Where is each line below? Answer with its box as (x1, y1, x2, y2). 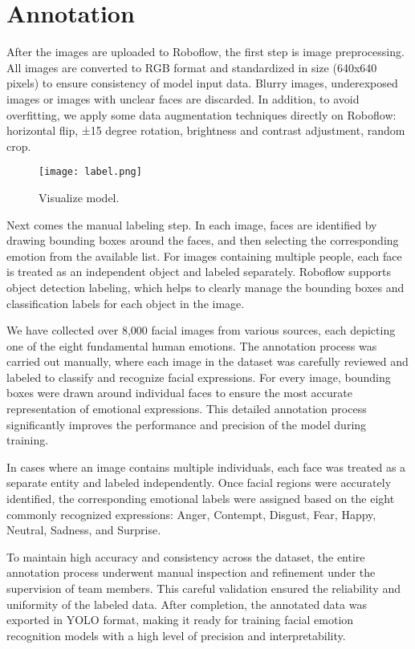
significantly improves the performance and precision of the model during (6, 416, 367, 432)
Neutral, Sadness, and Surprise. (6, 521, 161, 538)
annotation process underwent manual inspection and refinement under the (6, 564, 376, 581)
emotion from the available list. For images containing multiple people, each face (6, 247, 402, 264)
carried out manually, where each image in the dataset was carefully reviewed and (6, 353, 409, 370)
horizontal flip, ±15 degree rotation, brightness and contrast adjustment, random (6, 122, 405, 139)
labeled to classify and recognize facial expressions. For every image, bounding (6, 368, 391, 385)
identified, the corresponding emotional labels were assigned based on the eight (6, 490, 395, 507)
